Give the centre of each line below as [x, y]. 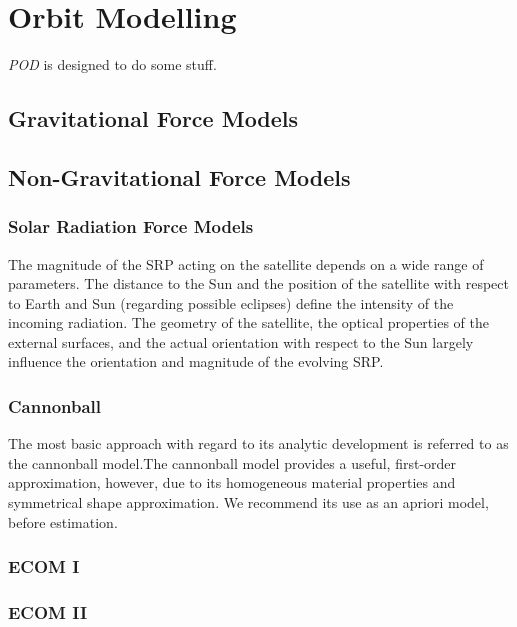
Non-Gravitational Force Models [179, 176]
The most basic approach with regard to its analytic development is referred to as [258, 443]
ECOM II [48, 612]
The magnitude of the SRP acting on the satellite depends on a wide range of [246, 263]
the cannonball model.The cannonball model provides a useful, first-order [232, 462]
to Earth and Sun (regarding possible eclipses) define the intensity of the [231, 302]
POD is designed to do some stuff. [112, 64]
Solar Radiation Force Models [131, 226]
